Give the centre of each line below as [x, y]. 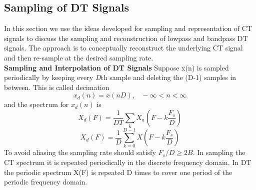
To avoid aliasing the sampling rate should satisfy [80, 152]
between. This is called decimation [57, 87]
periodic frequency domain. [46, 182]
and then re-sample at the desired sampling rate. [79, 57]
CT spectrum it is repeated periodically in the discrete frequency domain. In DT [128, 162]
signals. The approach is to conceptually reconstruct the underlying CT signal [123, 48]
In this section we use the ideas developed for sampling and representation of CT [128, 28]
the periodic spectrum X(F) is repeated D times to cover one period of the [118, 172]
